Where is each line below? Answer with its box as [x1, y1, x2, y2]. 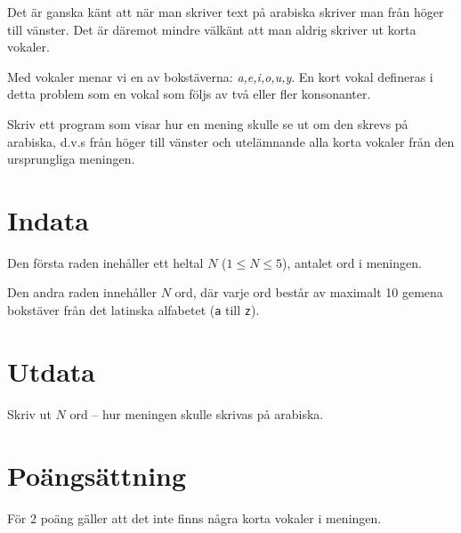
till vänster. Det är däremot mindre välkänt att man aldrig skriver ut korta [7, 20, 417, 38]
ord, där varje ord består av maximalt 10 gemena [174, 283, 443, 302]
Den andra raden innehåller [7, 283, 157, 302]
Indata [7, 201, 89, 238]
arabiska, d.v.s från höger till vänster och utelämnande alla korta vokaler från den [7, 132, 455, 150]
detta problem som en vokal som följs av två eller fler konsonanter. [7, 85, 371, 103]
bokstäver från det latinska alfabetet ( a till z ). [7, 301, 260, 319]
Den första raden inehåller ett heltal [7, 253, 204, 271]
